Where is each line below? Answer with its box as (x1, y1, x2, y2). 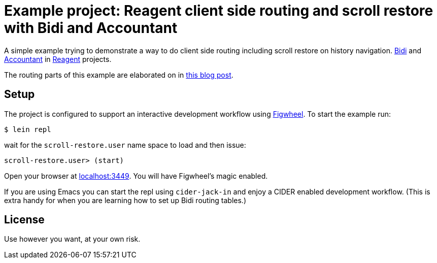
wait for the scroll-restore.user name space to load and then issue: (4, 140, 246, 149)
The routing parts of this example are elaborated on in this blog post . (4, 70, 233, 79)
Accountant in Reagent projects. (4, 54, 112, 63)
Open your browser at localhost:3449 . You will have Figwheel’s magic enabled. (4, 171, 268, 180)
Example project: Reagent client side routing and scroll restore (4, 2, 433, 19)
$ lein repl (4, 125, 51, 134)
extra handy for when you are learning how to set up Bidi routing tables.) (4, 195, 246, 205)
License (4, 213, 45, 226)
